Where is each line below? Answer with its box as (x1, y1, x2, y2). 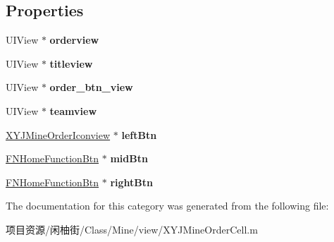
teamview (49, 103, 97, 118)
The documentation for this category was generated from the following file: (6, 198, 329, 213)
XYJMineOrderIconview (6, 127, 111, 142)
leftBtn (121, 127, 157, 142)
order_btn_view (49, 80, 133, 95)
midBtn (110, 151, 148, 166)
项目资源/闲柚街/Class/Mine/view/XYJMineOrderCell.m (6, 222, 258, 236)
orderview (49, 32, 99, 47)
